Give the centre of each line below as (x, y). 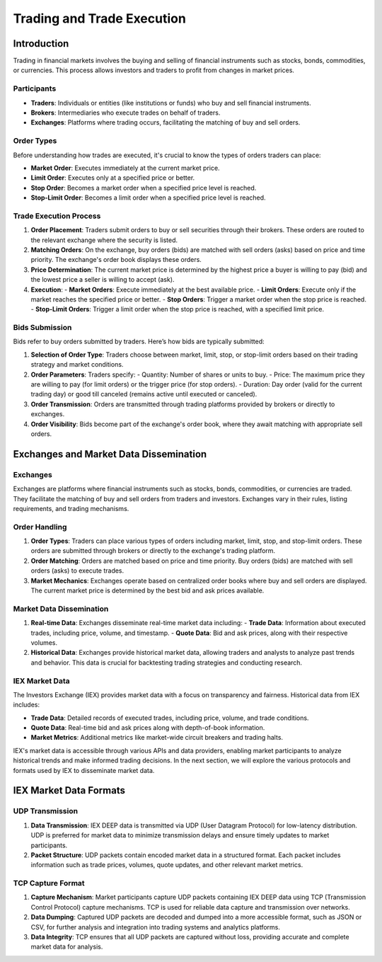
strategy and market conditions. (77, 365)
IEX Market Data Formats (69, 790)
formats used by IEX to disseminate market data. (84, 770)
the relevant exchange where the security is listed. (104, 240)
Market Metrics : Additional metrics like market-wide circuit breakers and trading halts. (157, 738)
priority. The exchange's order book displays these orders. (116, 260)
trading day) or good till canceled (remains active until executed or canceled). (144, 394)
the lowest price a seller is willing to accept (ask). (103, 280)
